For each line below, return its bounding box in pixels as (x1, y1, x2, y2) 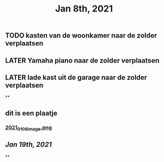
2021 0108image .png (5, 124, 52, 132)
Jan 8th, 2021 (54, 3, 113, 15)
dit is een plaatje (5, 109, 57, 117)
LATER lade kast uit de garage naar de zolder (5, 73, 147, 82)
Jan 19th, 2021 (5, 140, 52, 149)
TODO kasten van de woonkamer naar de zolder (5, 31, 157, 40)
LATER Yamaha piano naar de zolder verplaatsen (5, 56, 160, 65)
